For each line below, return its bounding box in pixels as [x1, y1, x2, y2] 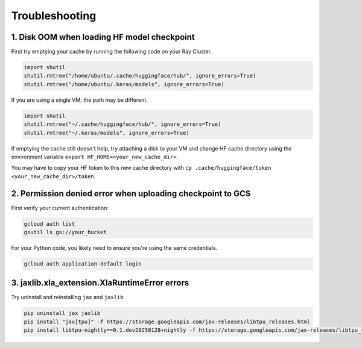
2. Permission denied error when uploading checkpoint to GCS [11, 188, 251, 199]
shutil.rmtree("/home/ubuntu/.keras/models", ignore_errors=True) [24, 81, 224, 87]
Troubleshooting [11, 9, 97, 22]
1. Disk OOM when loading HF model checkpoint [11, 32, 195, 42]
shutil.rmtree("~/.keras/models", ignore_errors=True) [24, 129, 189, 136]
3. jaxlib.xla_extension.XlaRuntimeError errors [11, 278, 189, 288]
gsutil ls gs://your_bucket [24, 229, 107, 236]
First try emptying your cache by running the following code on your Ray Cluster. [11, 48, 212, 55]
